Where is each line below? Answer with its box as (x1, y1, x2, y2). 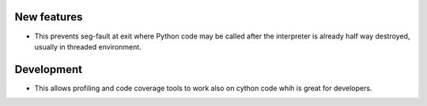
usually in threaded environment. (34, 42, 142, 51)
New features (14, 10, 83, 24)
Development (14, 63, 83, 76)
